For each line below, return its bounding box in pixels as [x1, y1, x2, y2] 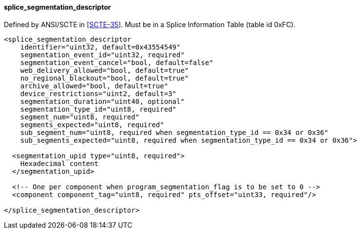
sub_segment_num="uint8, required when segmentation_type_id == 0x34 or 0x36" [20, 128, 328, 136]
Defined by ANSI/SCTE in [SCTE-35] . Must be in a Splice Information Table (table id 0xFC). [4, 20, 296, 29]
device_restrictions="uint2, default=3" [20, 89, 177, 98]
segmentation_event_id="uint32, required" [20, 50, 185, 59]
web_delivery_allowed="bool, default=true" [20, 66, 189, 74]
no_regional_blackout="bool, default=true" [20, 74, 189, 82]
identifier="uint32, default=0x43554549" [20, 43, 181, 51]
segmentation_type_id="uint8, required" [20, 105, 177, 113]
